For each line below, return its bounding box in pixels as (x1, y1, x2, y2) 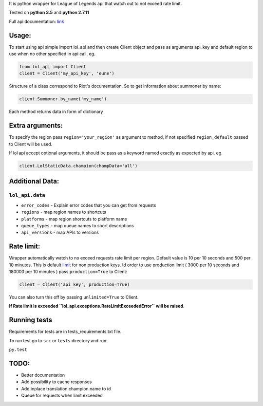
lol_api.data (9, 192, 46, 199)
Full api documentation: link (9, 18, 64, 24)
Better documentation (21, 372, 65, 378)
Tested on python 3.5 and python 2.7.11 (9, 10, 90, 16)
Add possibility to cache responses (21, 379, 92, 385)
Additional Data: (9, 177, 59, 185)
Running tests (9, 316, 53, 324)
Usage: (9, 31, 32, 39)
